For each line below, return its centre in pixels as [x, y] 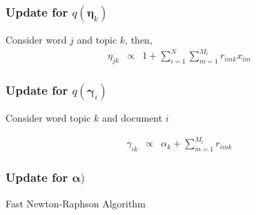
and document [132, 118]
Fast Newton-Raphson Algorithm [76, 203]
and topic [97, 40]
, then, [139, 40]
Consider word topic [48, 118]
